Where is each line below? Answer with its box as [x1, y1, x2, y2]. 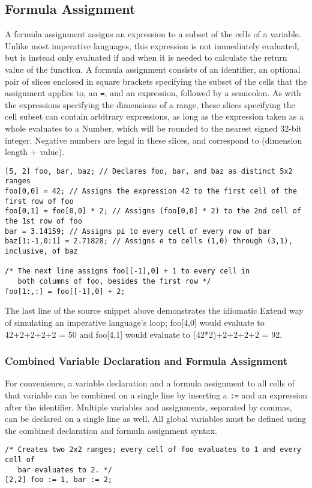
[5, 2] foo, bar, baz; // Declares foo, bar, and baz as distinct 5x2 [5, 166, 293, 175]
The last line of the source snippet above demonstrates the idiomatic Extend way [5, 304, 304, 317]
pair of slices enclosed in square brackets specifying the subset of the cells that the [5, 75, 307, 87]
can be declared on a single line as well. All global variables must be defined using [5, 412, 307, 425]
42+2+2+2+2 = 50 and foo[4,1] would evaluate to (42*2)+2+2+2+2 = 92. [5, 328, 283, 340]
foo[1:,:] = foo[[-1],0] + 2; [5, 287, 125, 296]
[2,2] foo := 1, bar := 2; [5, 475, 112, 484]
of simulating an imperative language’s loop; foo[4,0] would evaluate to [5, 316, 265, 328]
